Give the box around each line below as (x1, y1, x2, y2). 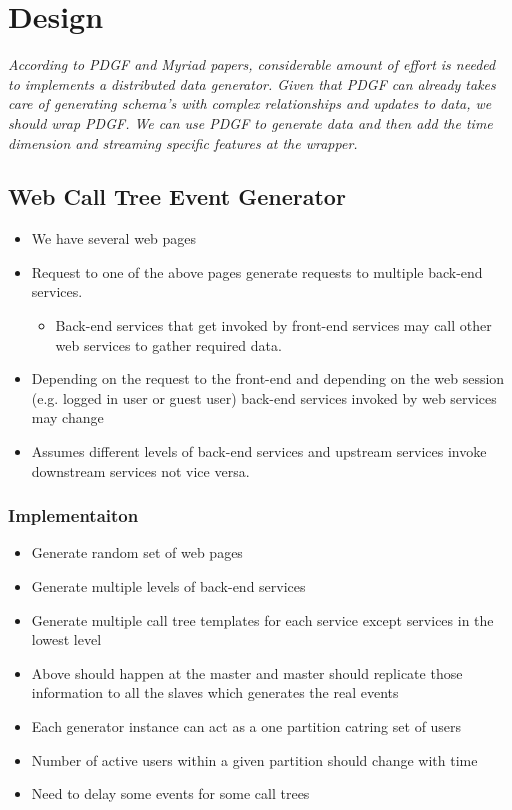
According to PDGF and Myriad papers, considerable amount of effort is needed (8, 54, 496, 75)
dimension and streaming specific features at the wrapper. (8, 132, 358, 153)
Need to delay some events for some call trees (31, 783, 310, 804)
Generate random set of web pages (31, 542, 243, 563)
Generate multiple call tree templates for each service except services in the (31, 609, 494, 630)
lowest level (31, 629, 102, 650)
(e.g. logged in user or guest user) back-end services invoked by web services (31, 387, 497, 408)
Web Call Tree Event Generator (8, 181, 346, 212)
